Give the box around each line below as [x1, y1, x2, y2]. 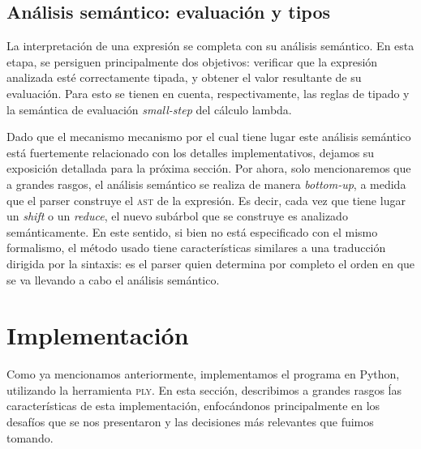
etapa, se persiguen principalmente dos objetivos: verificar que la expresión [6, 53, 378, 70]
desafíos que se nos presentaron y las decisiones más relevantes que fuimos [6, 413, 374, 430]
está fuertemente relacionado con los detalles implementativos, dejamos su [6, 143, 375, 160]
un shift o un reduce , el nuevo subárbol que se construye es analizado [6, 207, 348, 224]
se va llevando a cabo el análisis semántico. [6, 271, 220, 288]
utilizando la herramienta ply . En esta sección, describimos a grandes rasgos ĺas [6, 381, 402, 398]
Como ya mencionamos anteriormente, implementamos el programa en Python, [6, 366, 400, 383]
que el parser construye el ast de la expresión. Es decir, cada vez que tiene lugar [6, 191, 406, 208]
